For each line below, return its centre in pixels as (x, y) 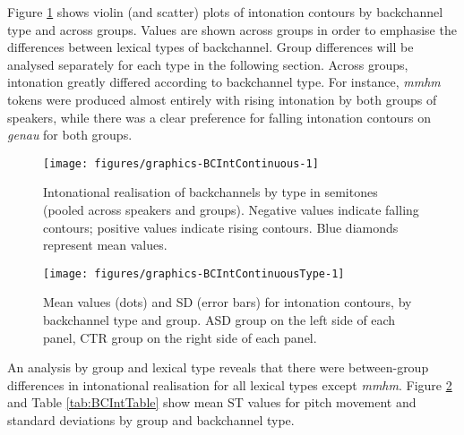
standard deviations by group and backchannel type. (151, 420)
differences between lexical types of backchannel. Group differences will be (211, 47)
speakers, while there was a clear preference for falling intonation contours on (219, 117)
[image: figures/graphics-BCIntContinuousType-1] (194, 273)
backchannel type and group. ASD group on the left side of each (219, 320)
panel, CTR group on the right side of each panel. (180, 337)
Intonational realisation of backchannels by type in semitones (211, 192)
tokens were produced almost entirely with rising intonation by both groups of (222, 99)
